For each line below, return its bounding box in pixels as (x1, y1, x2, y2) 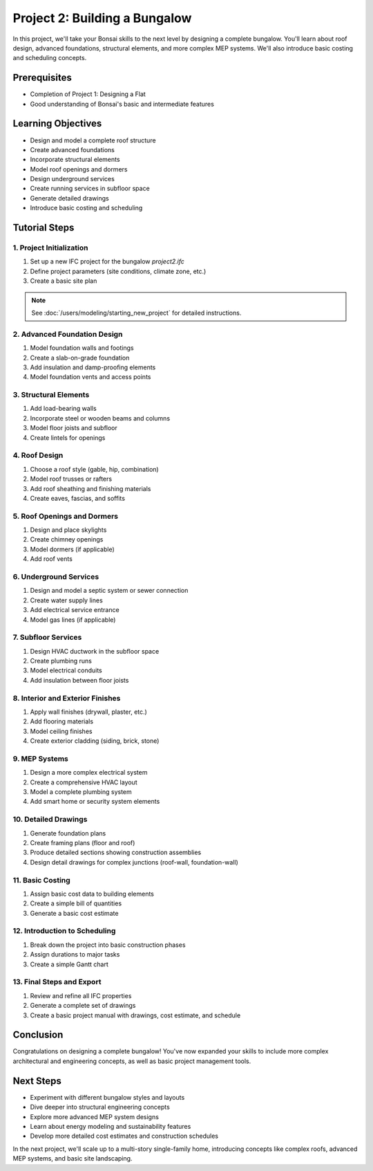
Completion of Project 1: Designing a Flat (30, 90, 146, 98)
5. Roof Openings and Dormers (12, 511, 119, 521)
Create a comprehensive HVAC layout (30, 778, 137, 786)
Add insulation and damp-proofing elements (30, 363, 156, 371)
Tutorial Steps (12, 222, 75, 234)
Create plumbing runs (30, 657, 93, 665)
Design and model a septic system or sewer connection (30, 587, 189, 595)
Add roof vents (30, 555, 73, 563)
